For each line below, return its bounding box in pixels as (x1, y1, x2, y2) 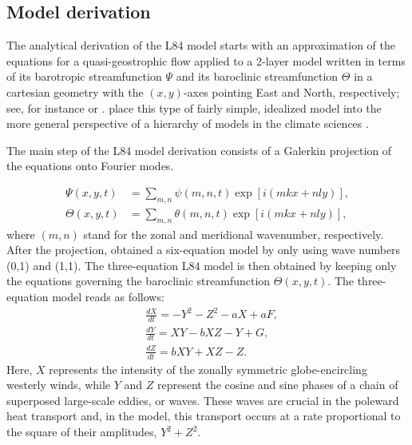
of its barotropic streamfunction (6, 68, 162, 85)
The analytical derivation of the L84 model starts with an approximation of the (6, 37, 395, 54)
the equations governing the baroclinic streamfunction (6, 272, 271, 289)
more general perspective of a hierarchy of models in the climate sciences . (6, 115, 369, 132)
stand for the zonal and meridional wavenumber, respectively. (83, 225, 384, 242)
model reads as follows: (52, 288, 164, 304)
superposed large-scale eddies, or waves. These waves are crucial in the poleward (6, 391, 399, 408)
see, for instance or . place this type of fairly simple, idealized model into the (6, 99, 382, 116)
